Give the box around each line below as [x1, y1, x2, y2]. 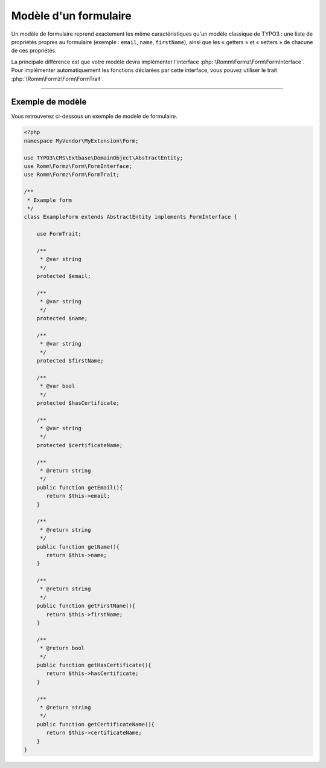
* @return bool [39, 645, 85, 652]
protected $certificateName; [36, 442, 123, 448]
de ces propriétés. [11, 47, 57, 54]
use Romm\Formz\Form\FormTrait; [24, 171, 120, 178]
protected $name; [36, 315, 88, 321]
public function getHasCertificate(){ [36, 662, 152, 668]
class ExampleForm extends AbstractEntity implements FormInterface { [24, 213, 238, 221]
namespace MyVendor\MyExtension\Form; [24, 137, 139, 144]
